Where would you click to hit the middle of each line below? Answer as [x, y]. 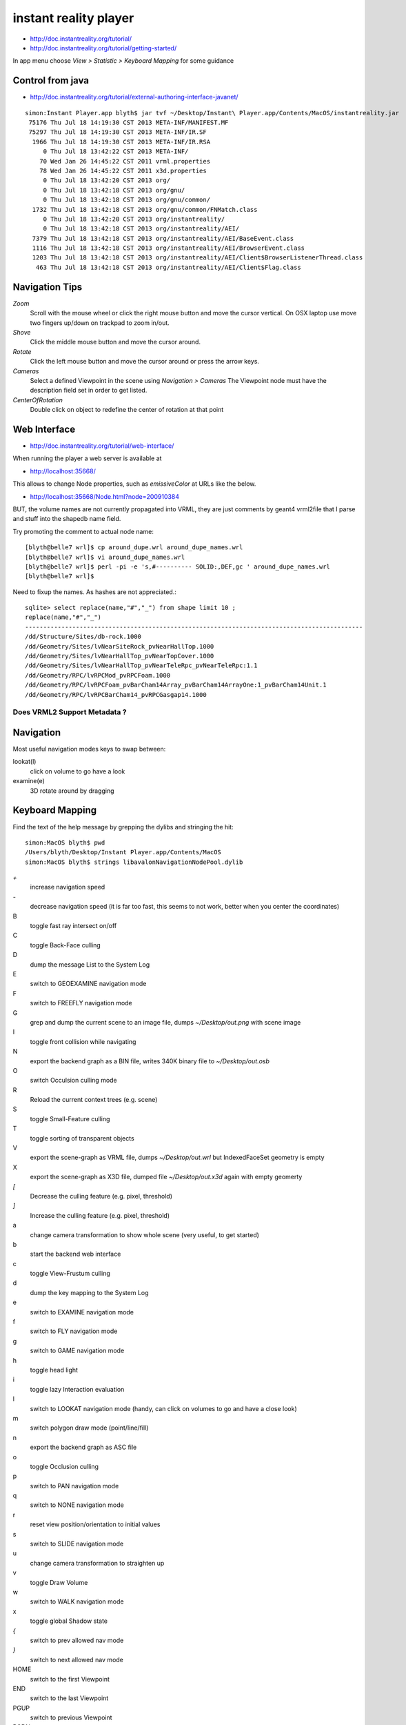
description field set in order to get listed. [89, 391]
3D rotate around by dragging [72, 791]
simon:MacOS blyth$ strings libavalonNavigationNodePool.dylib [134, 862]
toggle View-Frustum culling [70, 1274]
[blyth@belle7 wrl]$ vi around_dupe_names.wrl [105, 557]
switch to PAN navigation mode [74, 1486]
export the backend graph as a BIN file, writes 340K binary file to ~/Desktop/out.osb [150, 1061]
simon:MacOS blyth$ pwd [65, 842]
